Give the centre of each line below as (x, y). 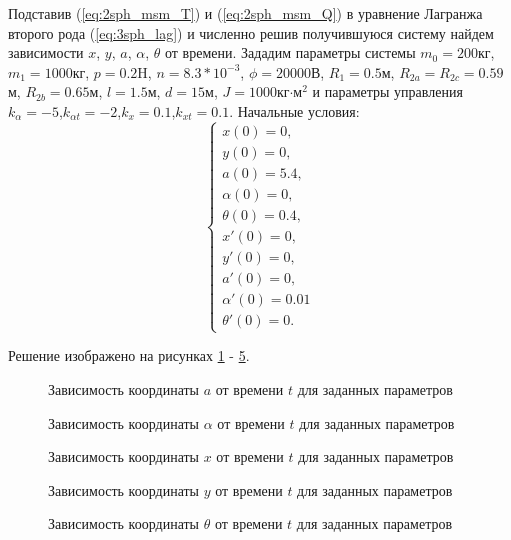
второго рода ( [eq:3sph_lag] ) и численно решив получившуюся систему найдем (251, 32)
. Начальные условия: (294, 110)
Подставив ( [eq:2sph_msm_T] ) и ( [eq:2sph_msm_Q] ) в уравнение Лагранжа (245, 13)
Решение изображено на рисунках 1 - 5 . (129, 355)
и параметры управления (387, 91)
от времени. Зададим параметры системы (290, 52)
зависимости (46, 52)
